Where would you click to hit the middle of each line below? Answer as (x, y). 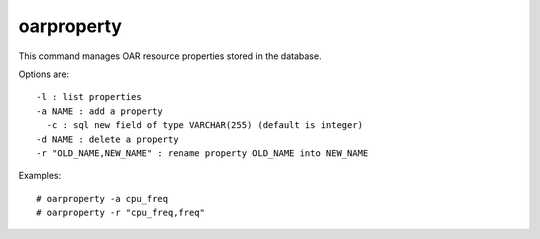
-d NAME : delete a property (107, 139)
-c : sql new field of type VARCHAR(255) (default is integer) (205, 125)
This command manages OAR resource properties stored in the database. (170, 56)
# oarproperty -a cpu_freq (102, 198)
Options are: (44, 74)
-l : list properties (89, 97)
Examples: (40, 176)
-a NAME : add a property (100, 111)
